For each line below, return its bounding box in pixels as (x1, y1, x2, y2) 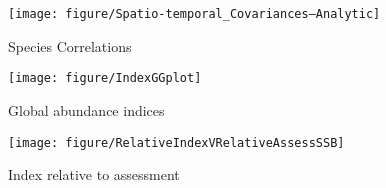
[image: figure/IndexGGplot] (8, 71, 202, 86)
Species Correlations (8, 35, 132, 56)
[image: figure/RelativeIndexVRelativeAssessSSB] (8, 135, 345, 150)
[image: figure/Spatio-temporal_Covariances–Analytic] (8, 7, 381, 21)
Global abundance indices (8, 99, 165, 120)
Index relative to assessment (8, 164, 180, 185)
